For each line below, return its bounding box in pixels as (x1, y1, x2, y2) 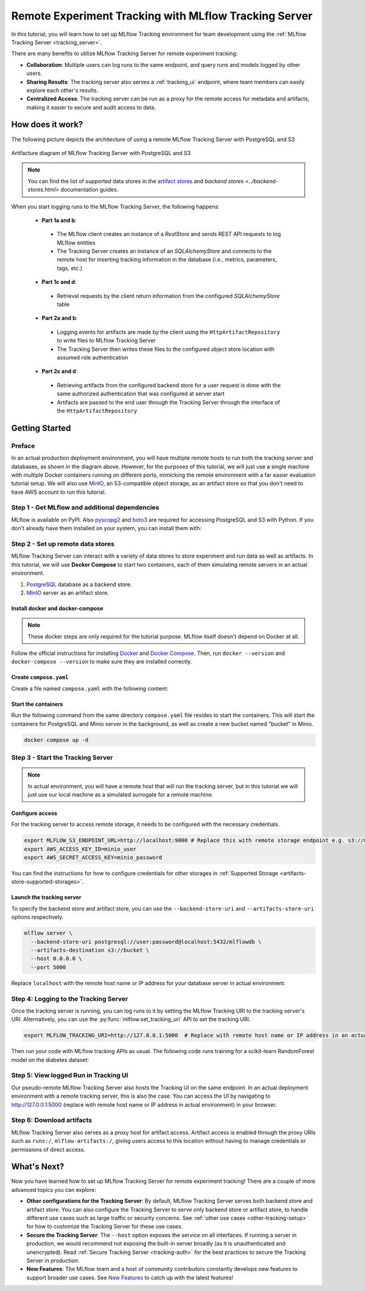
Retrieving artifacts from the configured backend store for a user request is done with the (57, 381, 281, 389)
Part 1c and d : (41, 279, 77, 286)
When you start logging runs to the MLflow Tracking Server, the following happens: (11, 202, 220, 210)
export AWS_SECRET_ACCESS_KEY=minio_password (24, 854, 162, 861)
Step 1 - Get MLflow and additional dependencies (11, 504, 159, 512)
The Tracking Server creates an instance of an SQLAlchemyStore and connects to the (57, 247, 272, 255)
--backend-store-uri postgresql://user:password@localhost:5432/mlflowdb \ (30, 938, 262, 945)
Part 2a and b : (41, 314, 78, 322)
